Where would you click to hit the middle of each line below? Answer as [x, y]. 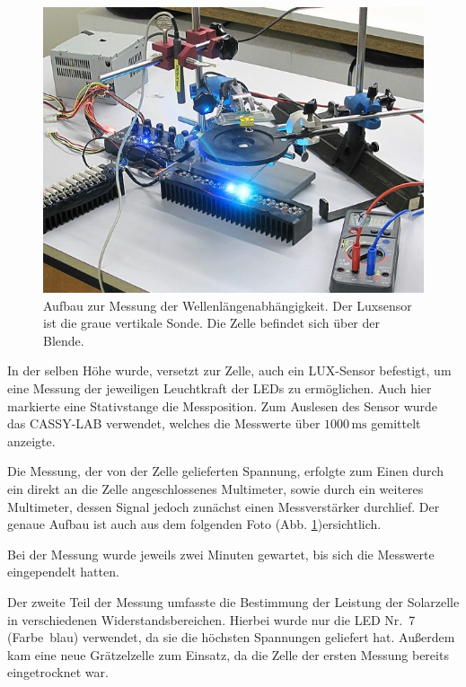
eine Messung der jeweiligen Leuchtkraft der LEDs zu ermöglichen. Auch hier [220, 388]
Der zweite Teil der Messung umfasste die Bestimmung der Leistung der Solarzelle [233, 601]
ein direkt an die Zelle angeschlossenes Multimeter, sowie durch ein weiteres [215, 488]
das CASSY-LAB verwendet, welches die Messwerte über [164, 423]
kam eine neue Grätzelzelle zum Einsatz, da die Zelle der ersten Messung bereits [228, 654]
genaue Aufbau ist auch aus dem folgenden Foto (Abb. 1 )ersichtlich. [194, 524]
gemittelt [396, 423]
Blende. [64, 340]
